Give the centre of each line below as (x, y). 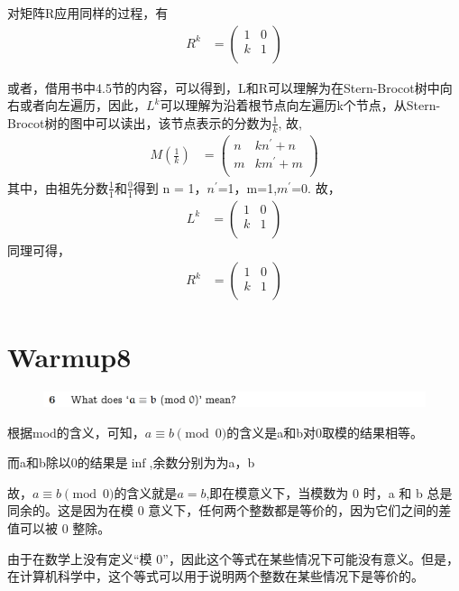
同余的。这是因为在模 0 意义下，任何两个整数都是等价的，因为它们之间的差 (229, 510)
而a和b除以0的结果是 (68, 462)
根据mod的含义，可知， (76, 432)
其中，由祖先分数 (58, 187)
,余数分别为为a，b (202, 462)
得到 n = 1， (170, 187)
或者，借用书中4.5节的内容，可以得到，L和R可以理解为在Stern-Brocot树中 (224, 87)
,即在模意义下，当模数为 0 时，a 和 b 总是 (329, 492)
